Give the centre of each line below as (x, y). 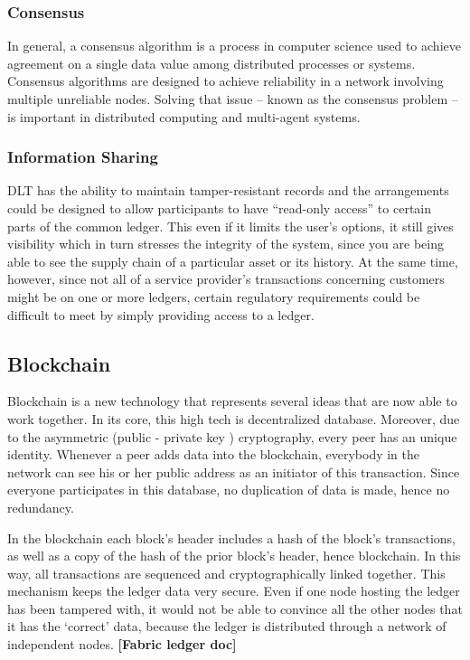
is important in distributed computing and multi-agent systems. (184, 116)
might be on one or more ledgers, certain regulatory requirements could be (214, 296)
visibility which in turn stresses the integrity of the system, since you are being (226, 244)
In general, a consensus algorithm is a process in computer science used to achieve (234, 46)
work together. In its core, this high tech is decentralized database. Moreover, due (234, 418)
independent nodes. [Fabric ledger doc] (122, 644)
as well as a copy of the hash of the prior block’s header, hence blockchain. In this (234, 556)
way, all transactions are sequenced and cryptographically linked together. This (226, 573)
